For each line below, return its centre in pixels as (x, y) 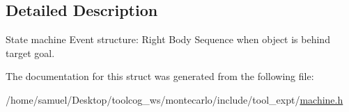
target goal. (30, 53)
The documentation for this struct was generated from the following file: (160, 76)
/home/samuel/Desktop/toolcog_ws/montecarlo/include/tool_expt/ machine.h (174, 99)
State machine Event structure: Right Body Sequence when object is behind (168, 39)
